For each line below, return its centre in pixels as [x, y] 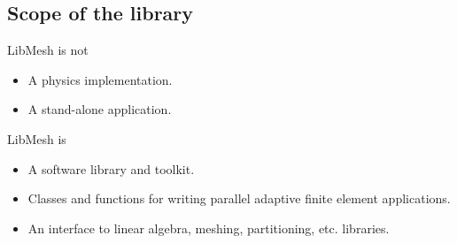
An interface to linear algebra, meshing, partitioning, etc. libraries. [209, 228]
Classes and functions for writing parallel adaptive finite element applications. [239, 198]
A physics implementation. [100, 79]
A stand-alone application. [100, 109]
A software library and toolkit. [111, 168]
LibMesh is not [48, 50]
